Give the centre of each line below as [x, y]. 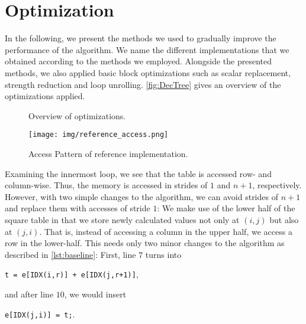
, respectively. [277, 185]
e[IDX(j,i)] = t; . [40, 314]
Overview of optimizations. [77, 115]
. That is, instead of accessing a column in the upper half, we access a [166, 231]
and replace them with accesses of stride [78, 208]
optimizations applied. [45, 96]
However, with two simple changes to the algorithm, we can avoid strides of [141, 196]
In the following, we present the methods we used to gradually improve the [141, 38]
